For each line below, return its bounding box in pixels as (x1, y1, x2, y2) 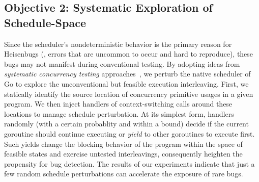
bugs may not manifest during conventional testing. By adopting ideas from (4, 58, 240, 69)
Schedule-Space (4, 14, 86, 30)
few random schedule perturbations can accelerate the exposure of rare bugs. (4, 168, 243, 179)
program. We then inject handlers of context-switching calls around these (4, 98, 233, 109)
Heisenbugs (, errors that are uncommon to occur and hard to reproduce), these (4, 48, 253, 59)
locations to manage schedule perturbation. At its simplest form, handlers (4, 108, 234, 119)
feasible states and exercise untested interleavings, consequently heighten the (4, 148, 243, 159)
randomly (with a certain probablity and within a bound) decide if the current (4, 118, 249, 129)
